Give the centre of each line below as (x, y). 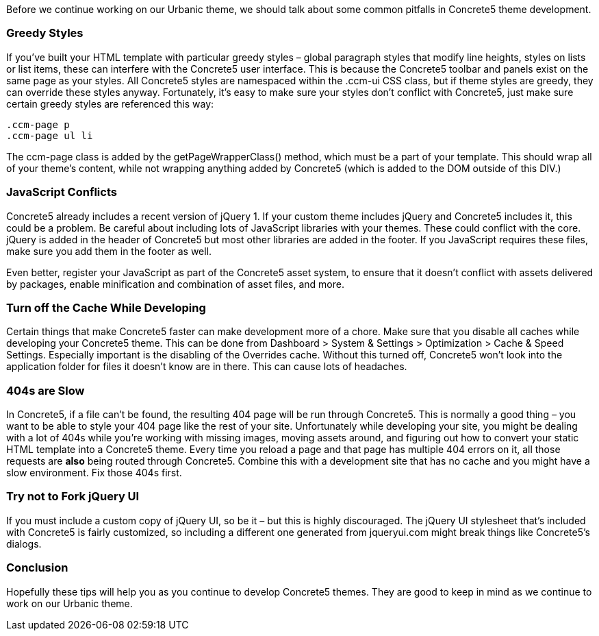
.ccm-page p (38, 124)
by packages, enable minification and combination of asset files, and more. (175, 284)
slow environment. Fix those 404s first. (94, 473)
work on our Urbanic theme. (69, 603)
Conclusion (37, 568)
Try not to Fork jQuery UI (73, 497)
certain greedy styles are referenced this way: (110, 103)
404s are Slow (46, 390)
